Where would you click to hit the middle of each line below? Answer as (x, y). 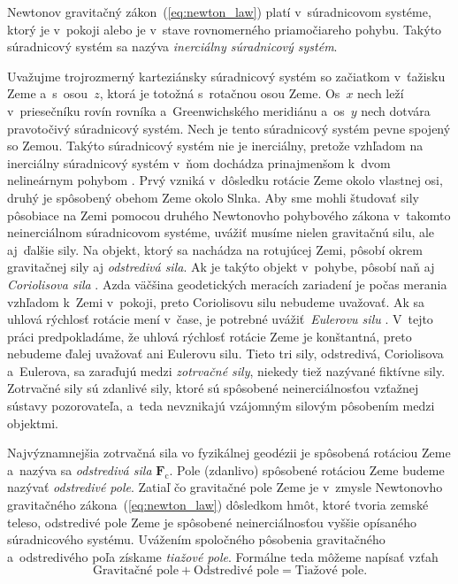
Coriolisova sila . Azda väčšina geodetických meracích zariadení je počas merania (227, 284)
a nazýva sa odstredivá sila (80, 469)
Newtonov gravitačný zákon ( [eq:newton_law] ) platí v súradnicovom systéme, (219, 12)
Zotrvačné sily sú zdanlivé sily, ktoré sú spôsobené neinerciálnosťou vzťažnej (213, 388)
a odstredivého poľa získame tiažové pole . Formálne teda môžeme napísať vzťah (223, 556)
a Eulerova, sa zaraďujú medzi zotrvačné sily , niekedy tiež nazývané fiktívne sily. (226, 370)
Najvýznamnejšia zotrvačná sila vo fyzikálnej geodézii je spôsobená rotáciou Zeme (229, 453)
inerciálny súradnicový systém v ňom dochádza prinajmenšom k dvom (199, 162)
